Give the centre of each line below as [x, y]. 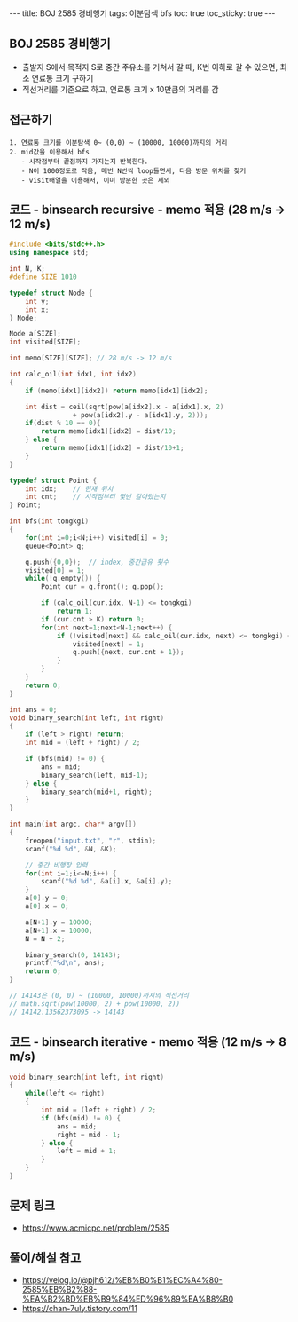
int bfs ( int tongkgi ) [49, 521]
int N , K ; [27, 269]
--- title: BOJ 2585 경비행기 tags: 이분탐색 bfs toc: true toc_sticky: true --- [142, 13]
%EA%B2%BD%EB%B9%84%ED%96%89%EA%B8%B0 [128, 1299]
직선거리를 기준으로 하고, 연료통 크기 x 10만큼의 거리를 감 [120, 89]
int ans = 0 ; [33, 709]
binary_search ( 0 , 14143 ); [73, 955]
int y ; [37, 301]
